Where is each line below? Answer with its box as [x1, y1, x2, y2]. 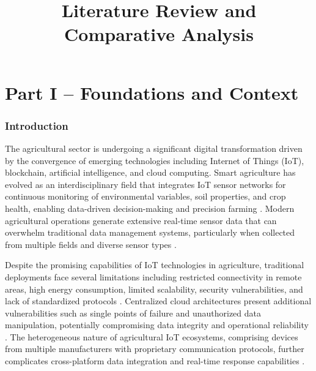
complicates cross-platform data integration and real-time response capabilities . [5, 354, 305, 367]
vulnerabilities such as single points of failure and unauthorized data [5, 306, 262, 319]
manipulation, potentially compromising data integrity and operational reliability [5, 318, 309, 331]
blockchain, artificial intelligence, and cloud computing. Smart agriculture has [5, 166, 296, 179]
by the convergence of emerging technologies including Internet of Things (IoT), [5, 154, 304, 167]
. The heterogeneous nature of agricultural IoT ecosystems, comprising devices [5, 330, 298, 343]
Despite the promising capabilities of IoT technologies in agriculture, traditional [5, 258, 304, 271]
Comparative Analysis [64, 21, 254, 47]
